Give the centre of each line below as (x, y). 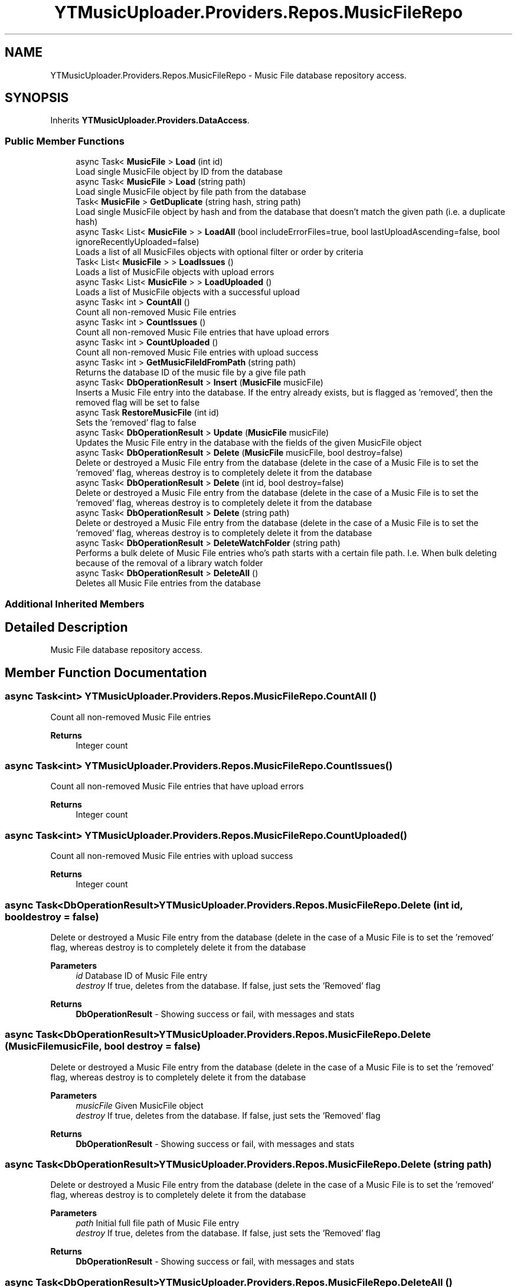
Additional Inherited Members (75, 604)
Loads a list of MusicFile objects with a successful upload (188, 292)
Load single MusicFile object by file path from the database (191, 192)
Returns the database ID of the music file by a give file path (191, 373)
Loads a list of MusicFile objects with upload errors (175, 272)
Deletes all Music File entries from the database (168, 583)
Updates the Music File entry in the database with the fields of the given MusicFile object (249, 443)
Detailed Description (66, 627)
